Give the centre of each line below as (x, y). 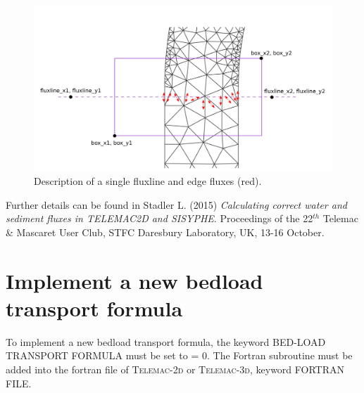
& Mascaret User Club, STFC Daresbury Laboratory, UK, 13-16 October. (165, 232)
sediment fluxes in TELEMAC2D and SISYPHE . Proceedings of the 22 (159, 218)
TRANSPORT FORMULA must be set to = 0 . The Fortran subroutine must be (179, 355)
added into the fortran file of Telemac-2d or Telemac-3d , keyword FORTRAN (175, 369)
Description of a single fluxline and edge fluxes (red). (148, 181)
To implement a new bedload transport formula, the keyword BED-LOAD (166, 341)
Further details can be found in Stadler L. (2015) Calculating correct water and (176, 204)
